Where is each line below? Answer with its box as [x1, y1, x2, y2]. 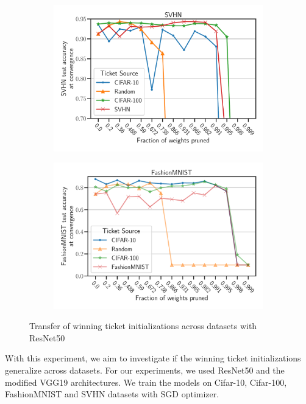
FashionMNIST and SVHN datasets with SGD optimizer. [5, 388, 219, 400]
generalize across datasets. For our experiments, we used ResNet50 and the [5, 364, 285, 377]
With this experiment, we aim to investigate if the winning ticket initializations [5, 352, 301, 364]
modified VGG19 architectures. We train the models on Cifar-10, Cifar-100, [5, 375, 287, 388]
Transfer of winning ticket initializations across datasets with [29, 319, 257, 332]
